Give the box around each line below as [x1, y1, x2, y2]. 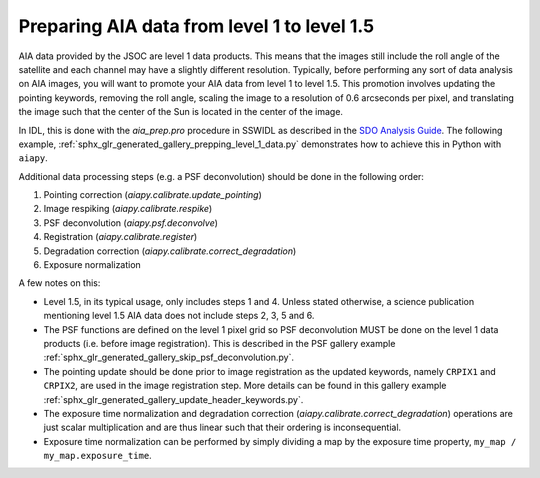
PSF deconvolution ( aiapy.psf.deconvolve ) [43, 216, 219, 229]
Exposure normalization [43, 259, 142, 271]
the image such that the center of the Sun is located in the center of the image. [18, 106, 344, 118]
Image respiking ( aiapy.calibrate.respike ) [43, 203, 213, 215]
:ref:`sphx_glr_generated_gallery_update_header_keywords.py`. [43, 393, 304, 405]
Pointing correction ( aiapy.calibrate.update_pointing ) [43, 189, 262, 201]
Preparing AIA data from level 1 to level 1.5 [18, 15, 375, 37]
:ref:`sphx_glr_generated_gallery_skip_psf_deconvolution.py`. [43, 351, 295, 364]
